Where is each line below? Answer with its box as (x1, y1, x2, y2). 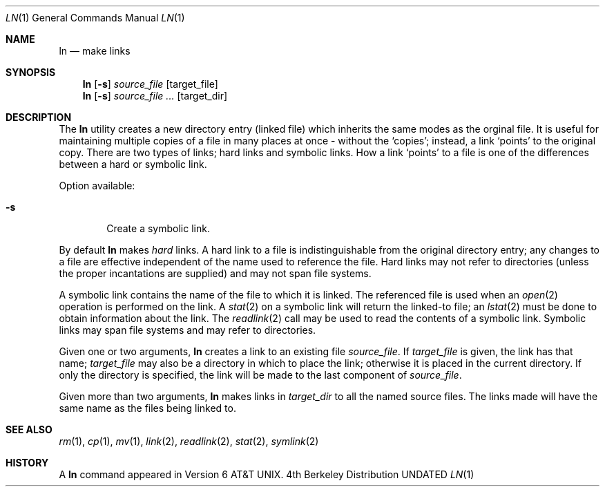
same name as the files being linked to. (59, 402, 236, 414)
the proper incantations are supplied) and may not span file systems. (59, 267, 372, 279)
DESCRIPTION (6, 111, 72, 123)
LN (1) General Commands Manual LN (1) (6, 12, 185, 23)
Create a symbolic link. (106, 223, 210, 234)
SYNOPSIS (6, 66, 56, 78)
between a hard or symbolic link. (59, 158, 207, 170)
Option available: (59, 180, 135, 191)
